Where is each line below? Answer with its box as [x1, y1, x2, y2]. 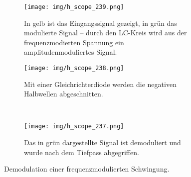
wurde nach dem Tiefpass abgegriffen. [24, 147, 139, 157]
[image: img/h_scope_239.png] [24, 3, 124, 10]
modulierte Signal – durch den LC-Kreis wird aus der [24, 27, 187, 38]
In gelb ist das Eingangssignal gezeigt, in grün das [24, 17, 177, 28]
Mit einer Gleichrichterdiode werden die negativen [24, 79, 177, 89]
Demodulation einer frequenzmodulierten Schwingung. [4, 164, 170, 174]
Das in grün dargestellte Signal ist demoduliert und [24, 137, 181, 148]
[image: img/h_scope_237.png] [24, 123, 124, 130]
